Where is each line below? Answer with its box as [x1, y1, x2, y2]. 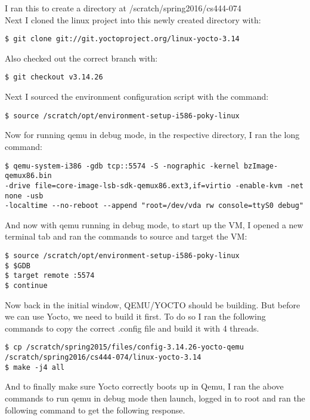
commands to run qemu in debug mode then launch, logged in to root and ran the [5, 391, 305, 404]
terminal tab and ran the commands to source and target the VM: [5, 230, 247, 243]
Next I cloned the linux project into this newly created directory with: [5, 13, 261, 26]
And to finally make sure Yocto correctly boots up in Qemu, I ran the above [5, 380, 284, 393]
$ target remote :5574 [5, 271, 95, 280]
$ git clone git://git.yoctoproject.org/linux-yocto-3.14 [5, 35, 240, 44]
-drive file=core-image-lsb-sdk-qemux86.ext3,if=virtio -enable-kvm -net [5, 181, 304, 190]
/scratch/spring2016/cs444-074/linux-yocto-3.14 [5, 353, 201, 362]
